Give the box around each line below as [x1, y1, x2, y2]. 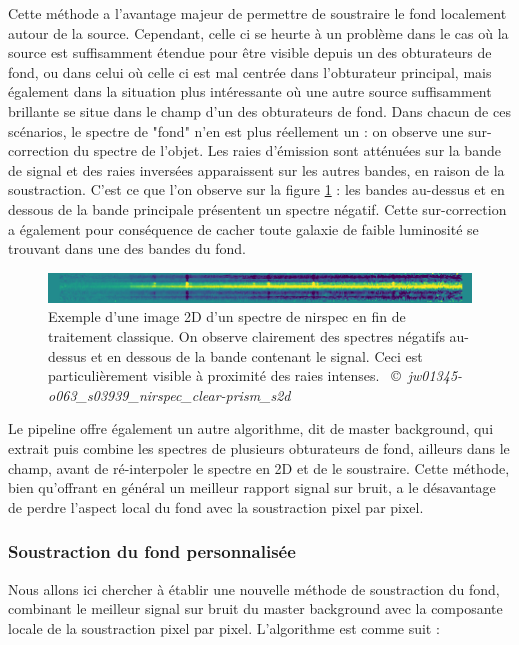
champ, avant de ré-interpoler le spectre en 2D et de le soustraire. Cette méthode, [8, 457, 510, 478]
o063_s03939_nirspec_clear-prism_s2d [48, 384, 291, 405]
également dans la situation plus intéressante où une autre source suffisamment [8, 81, 492, 102]
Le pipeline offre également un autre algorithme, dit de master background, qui [8, 418, 494, 439]
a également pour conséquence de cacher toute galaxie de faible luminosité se [8, 218, 479, 239]
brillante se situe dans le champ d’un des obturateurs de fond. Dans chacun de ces [8, 100, 511, 121]
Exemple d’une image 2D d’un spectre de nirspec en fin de [48, 306, 406, 327]
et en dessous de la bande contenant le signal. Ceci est [90, 345, 423, 366]
